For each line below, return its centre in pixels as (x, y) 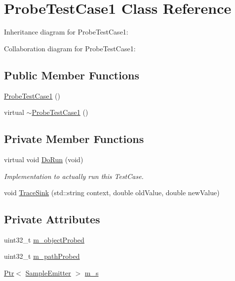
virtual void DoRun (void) (44, 159)
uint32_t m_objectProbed (44, 239)
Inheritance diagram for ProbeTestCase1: (66, 32)
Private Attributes (52, 219)
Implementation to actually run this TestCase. (74, 176)
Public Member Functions (72, 75)
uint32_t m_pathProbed (42, 256)
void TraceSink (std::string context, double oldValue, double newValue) (112, 193)
